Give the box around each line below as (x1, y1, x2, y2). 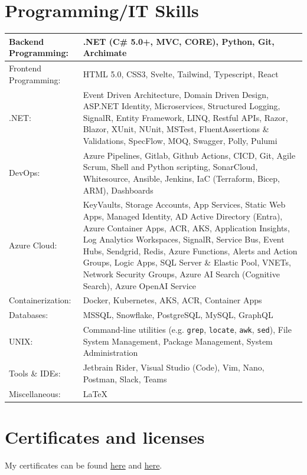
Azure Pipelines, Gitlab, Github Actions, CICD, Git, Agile (83, 149, 296, 161)
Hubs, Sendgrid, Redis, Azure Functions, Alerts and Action (83, 244, 298, 257)
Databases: (9, 309, 48, 321)
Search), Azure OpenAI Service (83, 279, 197, 291)
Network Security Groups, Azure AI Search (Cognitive (83, 267, 280, 280)
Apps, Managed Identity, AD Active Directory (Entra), (83, 209, 283, 222)
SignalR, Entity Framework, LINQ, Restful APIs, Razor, (83, 111, 288, 123)
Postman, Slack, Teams (83, 372, 167, 385)
